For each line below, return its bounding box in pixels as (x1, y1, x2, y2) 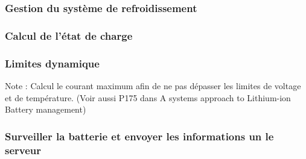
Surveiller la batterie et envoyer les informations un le (5, 128, 274, 143)
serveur (5, 142, 42, 157)
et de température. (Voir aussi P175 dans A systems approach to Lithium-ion (5, 91, 291, 104)
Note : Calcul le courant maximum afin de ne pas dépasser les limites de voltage (5, 79, 301, 92)
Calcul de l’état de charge (5, 28, 133, 43)
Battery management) (5, 103, 86, 116)
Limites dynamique (5, 55, 100, 70)
